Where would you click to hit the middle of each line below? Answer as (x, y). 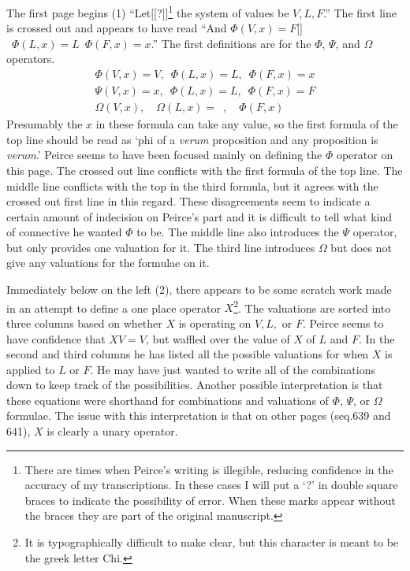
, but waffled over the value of (218, 338)
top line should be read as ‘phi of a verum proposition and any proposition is (192, 139)
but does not (361, 247)
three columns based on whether (84, 323)
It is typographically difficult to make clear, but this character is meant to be (212, 542)
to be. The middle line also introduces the (238, 232)
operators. (31, 59)
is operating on (215, 323)
